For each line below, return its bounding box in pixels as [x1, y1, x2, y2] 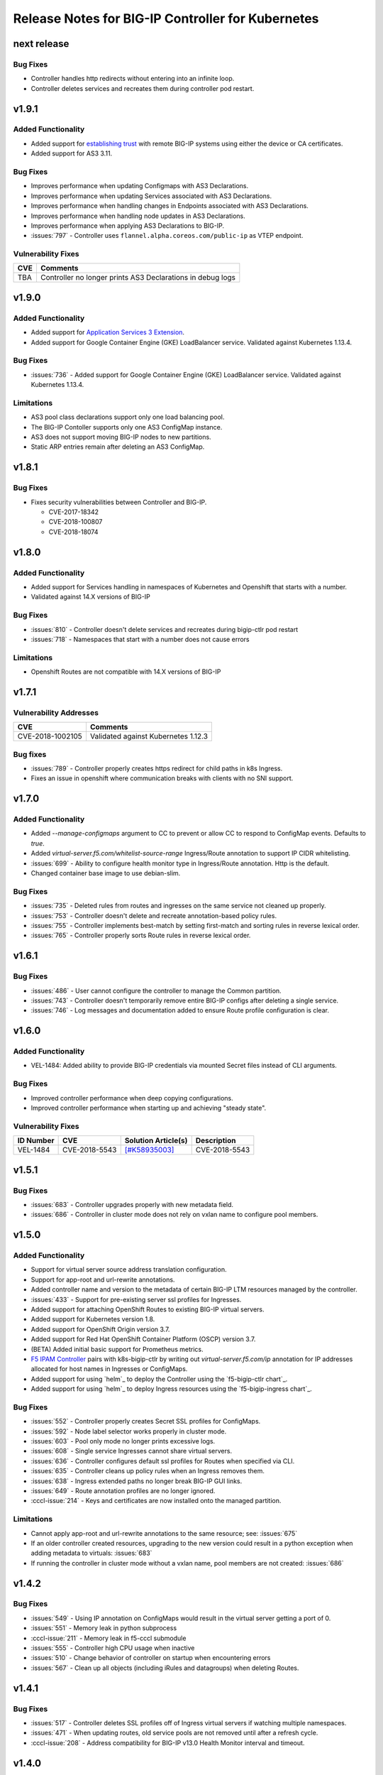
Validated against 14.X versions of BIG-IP [30, 593, 150, 601]
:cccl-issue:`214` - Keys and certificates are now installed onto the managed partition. [30, 1497, 282, 1505]
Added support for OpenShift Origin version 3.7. [30, 1325, 170, 1333]
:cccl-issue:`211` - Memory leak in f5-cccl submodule [30, 1634, 187, 1642]
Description [195, 1136, 236, 1146]
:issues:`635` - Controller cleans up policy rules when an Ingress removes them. [30, 1467, 265, 1475]
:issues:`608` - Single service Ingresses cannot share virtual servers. [30, 1447, 233, 1455]
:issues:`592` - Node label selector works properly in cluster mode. [30, 1427, 227, 1436]
